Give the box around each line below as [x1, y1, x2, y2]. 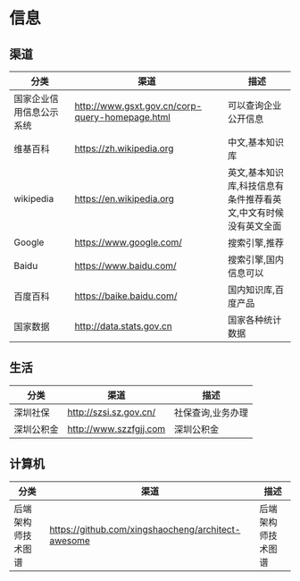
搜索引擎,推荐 [227, 237, 284, 248]
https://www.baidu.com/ [74, 260, 177, 272]
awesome [48, 534, 91, 546]
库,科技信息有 [227, 180, 284, 192]
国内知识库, [227, 283, 275, 296]
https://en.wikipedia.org [74, 193, 174, 205]
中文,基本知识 [227, 136, 284, 148]
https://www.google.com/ [74, 236, 183, 248]
